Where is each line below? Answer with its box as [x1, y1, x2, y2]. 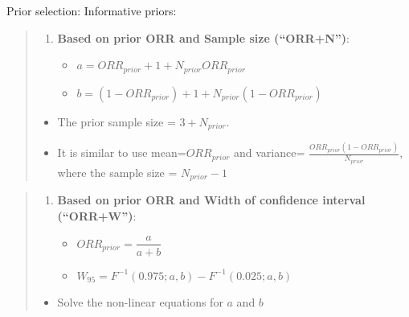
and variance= [234, 144, 305, 161]
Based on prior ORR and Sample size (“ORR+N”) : [57, 29, 350, 46]
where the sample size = [57, 163, 178, 180]
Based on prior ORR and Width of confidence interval [57, 191, 366, 208]
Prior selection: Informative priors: [6, 2, 177, 19]
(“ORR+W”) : [57, 207, 137, 224]
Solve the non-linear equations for [57, 294, 223, 311]
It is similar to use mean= [57, 144, 186, 161]
